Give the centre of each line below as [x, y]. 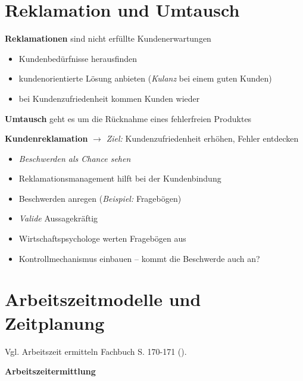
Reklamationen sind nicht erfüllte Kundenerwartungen [108, 38]
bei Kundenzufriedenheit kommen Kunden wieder [109, 98]
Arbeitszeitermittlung [50, 371]
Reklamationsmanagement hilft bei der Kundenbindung [120, 178]
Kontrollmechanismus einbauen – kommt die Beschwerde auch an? [139, 258]
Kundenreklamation [46, 138]
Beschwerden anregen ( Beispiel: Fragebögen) [100, 198]
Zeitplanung [55, 322]
